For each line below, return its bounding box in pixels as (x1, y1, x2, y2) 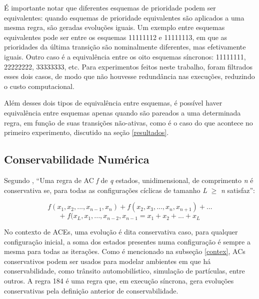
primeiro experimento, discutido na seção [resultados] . (4, 127, 169, 137)
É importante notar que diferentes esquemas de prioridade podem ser (4, 2, 216, 12)
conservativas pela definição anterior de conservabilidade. (4, 285, 178, 295)
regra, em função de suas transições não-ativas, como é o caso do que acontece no (4, 117, 253, 127)
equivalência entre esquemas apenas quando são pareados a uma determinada (4, 107, 241, 117)
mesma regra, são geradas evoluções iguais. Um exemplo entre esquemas (4, 22, 225, 32)
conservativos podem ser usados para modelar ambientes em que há (4, 255, 211, 266)
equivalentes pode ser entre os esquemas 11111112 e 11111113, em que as (4, 31, 227, 42)
